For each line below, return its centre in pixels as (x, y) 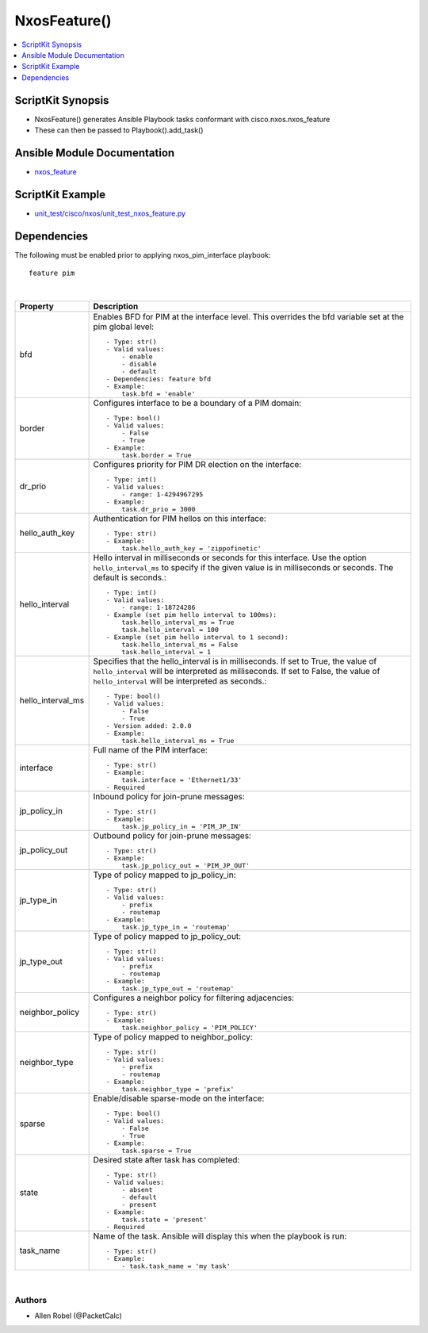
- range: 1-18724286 (159, 607)
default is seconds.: (130, 577)
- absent (138, 1189)
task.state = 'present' (164, 1219)
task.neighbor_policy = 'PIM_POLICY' (189, 1027)
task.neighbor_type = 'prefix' (178, 1089)
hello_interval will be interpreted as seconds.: (180, 680)
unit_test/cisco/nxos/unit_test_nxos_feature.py (110, 213)
